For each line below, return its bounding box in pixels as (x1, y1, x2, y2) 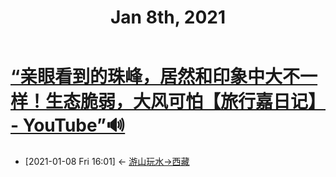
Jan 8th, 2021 (109, 6, 226, 29)
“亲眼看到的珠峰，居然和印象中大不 (10, 66, 301, 88)
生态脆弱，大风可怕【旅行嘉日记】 (45, 91, 327, 113)
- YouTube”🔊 (10, 114, 126, 137)
